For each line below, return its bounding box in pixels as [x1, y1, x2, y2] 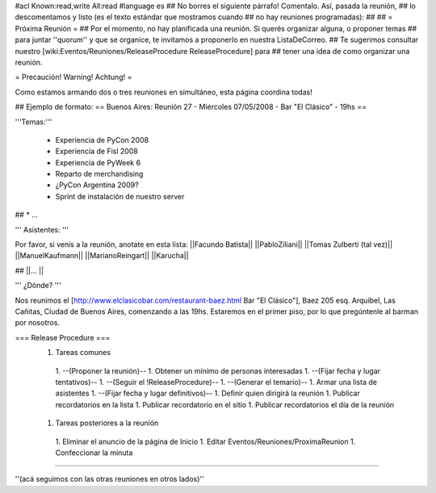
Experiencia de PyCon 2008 [55, 135, 149, 144]
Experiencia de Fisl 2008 [55, 146, 139, 157]
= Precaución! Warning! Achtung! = [15, 73, 132, 82]
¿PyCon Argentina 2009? [55, 180, 139, 190]
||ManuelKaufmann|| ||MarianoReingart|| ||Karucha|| [15, 251, 189, 261]
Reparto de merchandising [55, 169, 144, 179]
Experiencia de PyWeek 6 [55, 157, 141, 167]
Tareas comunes [55, 348, 111, 357]
